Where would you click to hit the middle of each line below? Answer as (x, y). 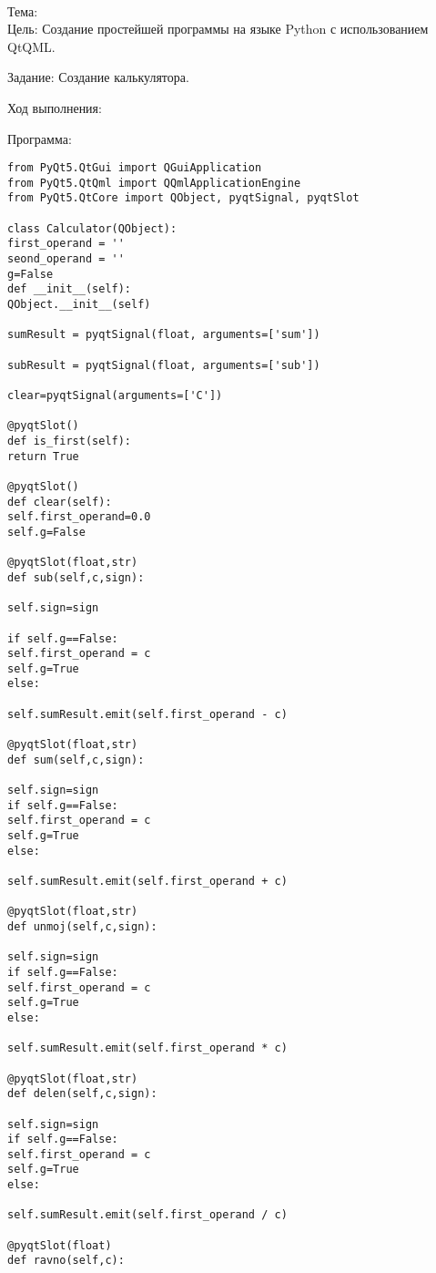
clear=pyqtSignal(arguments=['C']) (115, 395)
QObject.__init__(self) (79, 305)
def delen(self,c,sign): (82, 1094)
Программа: (40, 138)
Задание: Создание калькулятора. (98, 77)
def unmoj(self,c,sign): (82, 926)
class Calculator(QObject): (92, 228)
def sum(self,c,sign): (76, 760)
